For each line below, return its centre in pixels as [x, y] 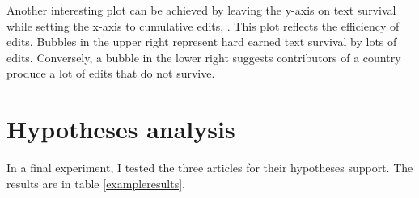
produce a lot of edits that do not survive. [111, 73]
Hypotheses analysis [121, 129]
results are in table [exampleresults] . [96, 183]
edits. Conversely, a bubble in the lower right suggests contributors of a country [204, 57]
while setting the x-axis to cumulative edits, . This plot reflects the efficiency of [203, 25]
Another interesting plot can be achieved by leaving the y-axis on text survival [201, 10]
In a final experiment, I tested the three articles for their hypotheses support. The [210, 168]
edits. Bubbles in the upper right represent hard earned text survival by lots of [202, 42]
